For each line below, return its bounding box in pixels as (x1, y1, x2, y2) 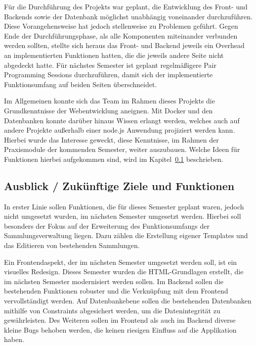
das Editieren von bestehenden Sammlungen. (4, 240, 140, 250)
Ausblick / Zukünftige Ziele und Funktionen (4, 178, 235, 193)
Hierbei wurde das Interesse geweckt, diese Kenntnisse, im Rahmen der (4, 134, 219, 145)
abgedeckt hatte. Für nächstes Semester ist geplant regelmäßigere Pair (4, 59, 216, 70)
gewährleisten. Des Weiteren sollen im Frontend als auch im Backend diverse (4, 315, 236, 325)
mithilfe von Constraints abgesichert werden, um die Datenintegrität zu (4, 305, 220, 315)
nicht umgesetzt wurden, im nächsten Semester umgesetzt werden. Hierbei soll (4, 211, 241, 221)
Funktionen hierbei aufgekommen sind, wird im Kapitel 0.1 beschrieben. (4, 153, 223, 164)
